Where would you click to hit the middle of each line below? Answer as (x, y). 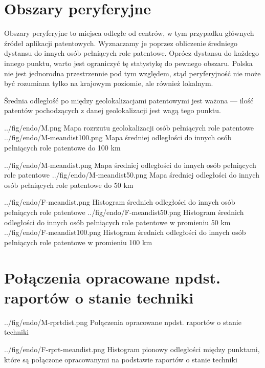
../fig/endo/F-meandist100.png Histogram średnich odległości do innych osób (125, 232)
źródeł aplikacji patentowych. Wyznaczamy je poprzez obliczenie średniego (121, 43)
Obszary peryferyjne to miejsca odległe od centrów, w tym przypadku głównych (129, 33)
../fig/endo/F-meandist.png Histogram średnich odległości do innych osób (120, 202)
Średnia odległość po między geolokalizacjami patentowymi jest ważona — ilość (129, 100)
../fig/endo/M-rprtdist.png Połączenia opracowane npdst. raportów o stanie (123, 322)
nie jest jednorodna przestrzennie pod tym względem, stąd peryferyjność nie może (132, 73)
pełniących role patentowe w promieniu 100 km (78, 242)
